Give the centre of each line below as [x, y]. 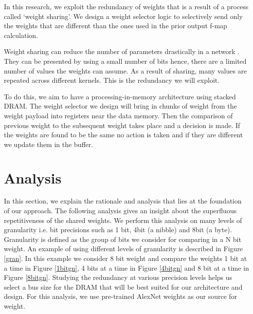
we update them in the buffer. [49, 144]
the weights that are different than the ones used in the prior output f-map [116, 26]
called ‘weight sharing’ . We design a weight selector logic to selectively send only [123, 16]
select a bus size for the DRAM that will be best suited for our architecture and [123, 286]
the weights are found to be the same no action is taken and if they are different [124, 135]
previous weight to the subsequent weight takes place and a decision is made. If [122, 125]
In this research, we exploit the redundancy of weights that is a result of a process [126, 6]
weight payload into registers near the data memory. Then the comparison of [118, 115]
